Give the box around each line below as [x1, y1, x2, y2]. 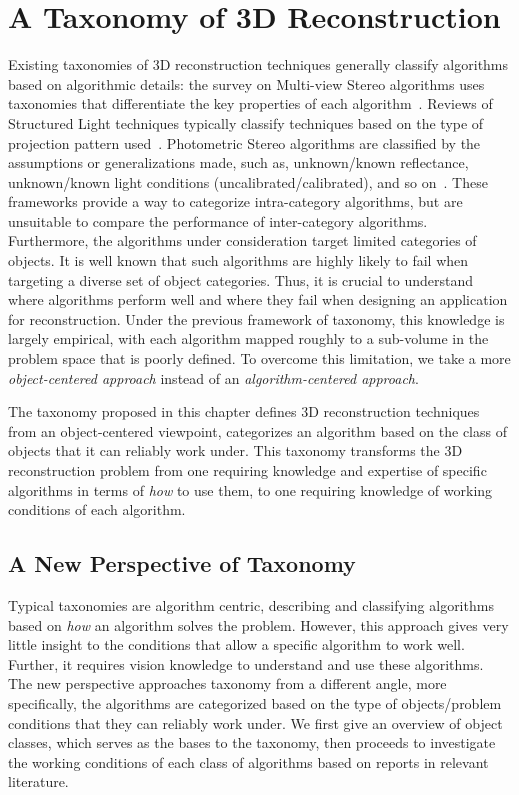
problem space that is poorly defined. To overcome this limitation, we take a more [8, 348, 511, 369]
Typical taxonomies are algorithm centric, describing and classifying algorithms [8, 594, 494, 615]
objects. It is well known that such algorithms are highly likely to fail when [8, 250, 469, 271]
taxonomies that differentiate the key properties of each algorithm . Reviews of [8, 93, 493, 114]
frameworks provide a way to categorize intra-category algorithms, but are [8, 191, 463, 212]
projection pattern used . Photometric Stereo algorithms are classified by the [8, 132, 481, 153]
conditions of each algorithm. [8, 499, 186, 520]
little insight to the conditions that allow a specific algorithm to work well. [8, 634, 465, 655]
